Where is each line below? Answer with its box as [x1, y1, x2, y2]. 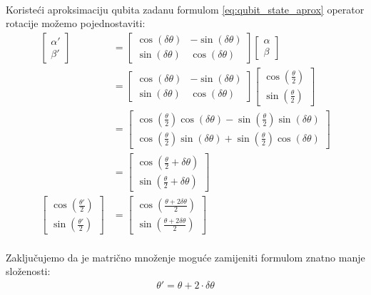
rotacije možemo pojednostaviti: [6, 16, 146, 31]
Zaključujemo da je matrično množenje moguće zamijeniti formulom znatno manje [6, 249, 365, 264]
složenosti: [6, 264, 51, 279]
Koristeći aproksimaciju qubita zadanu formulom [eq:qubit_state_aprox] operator [6, 1, 365, 16]
